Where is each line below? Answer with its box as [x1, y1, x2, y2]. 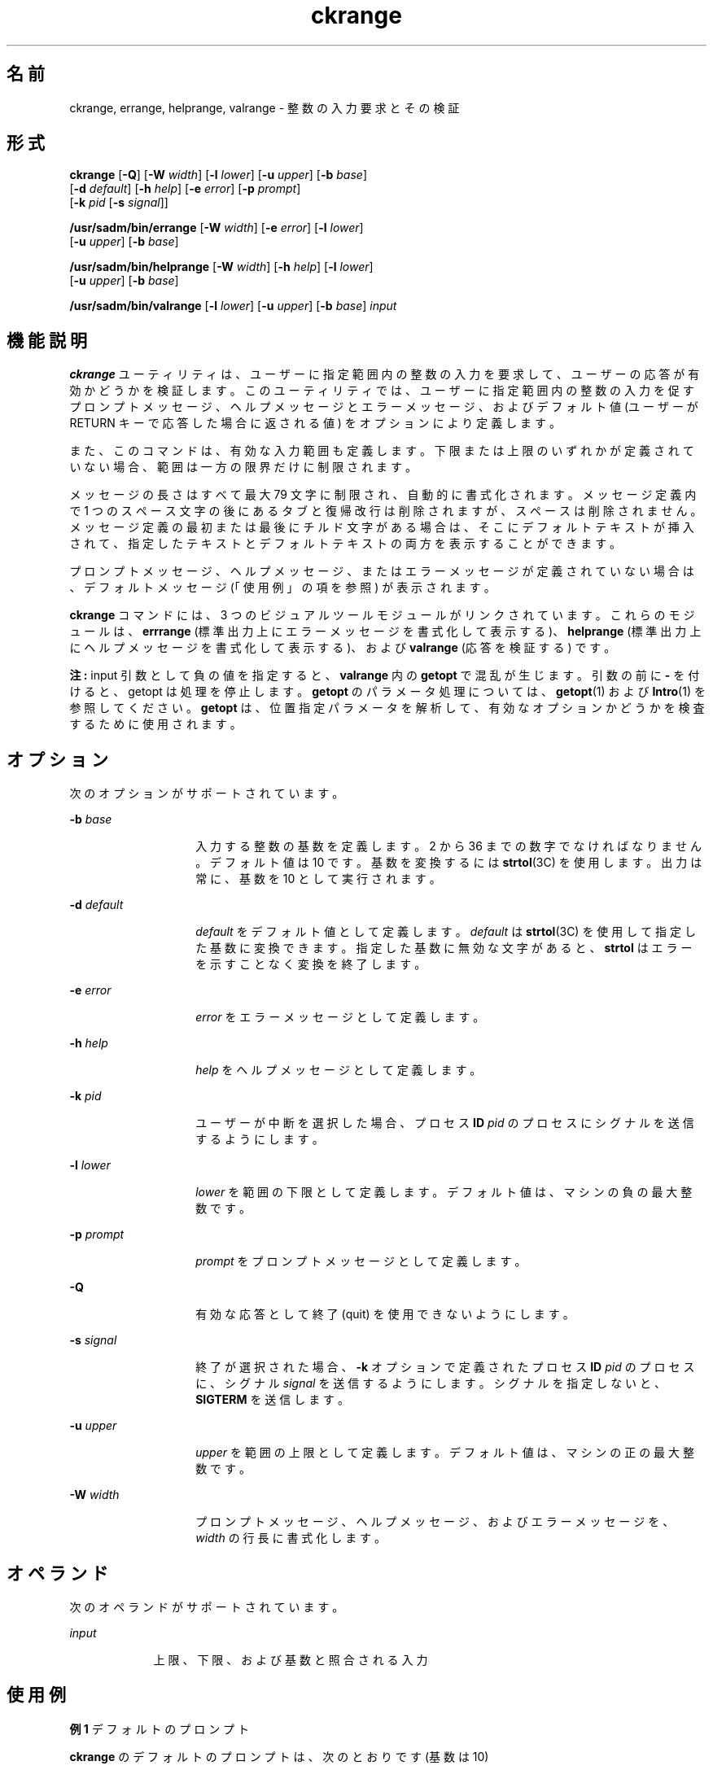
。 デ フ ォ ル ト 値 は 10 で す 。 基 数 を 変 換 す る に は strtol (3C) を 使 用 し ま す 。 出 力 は [195, 855, 702, 870]
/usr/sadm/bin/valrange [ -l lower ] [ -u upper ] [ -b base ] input [69, 299, 397, 313]
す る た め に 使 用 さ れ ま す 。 [69, 717, 242, 732]
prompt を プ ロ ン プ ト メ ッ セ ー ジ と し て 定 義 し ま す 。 [195, 1254, 527, 1269]
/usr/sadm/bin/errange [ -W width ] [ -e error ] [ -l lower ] [69, 221, 364, 235]
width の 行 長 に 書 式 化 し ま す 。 [195, 1531, 387, 1545]
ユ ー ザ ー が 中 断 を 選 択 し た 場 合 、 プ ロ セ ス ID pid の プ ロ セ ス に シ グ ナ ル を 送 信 [195, 1116, 694, 1130]
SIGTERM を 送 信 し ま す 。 [195, 1392, 350, 1407]
